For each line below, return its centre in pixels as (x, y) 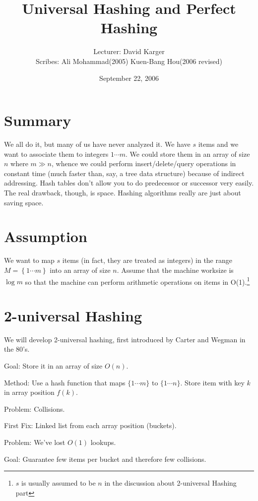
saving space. (24, 202)
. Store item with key (212, 382)
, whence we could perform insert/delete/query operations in (144, 163)
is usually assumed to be (59, 483)
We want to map (29, 260)
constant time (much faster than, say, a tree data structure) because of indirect (124, 173)
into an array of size (80, 270)
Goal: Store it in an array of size (53, 366)
